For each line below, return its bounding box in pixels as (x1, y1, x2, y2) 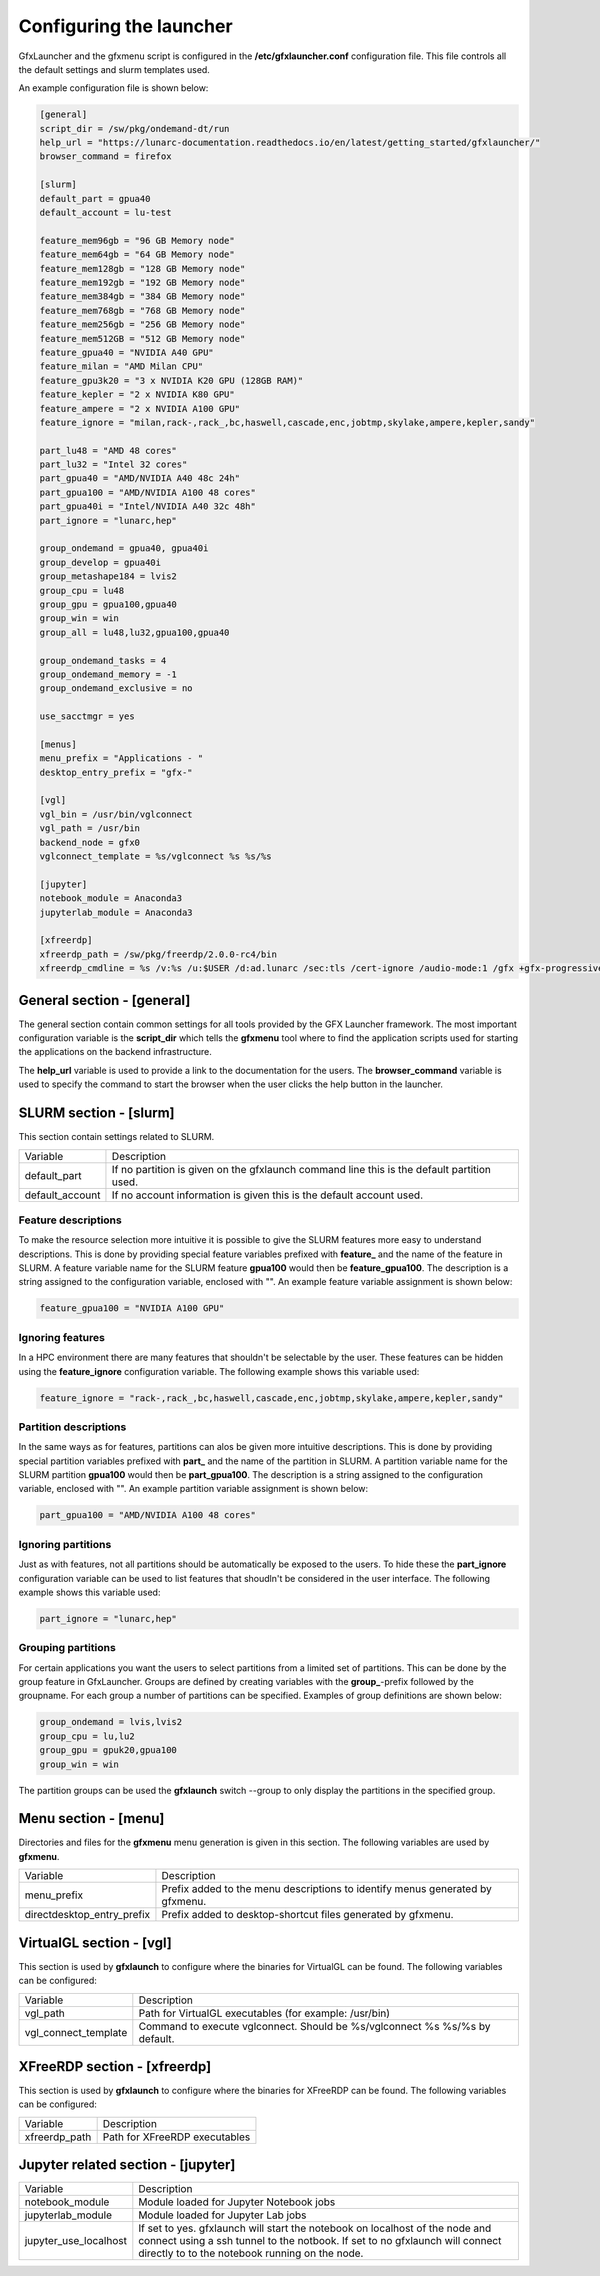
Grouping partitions (18, 1641, 117, 1655)
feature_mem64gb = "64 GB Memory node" (39, 249, 235, 260)
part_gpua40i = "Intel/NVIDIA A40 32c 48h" (39, 501, 257, 512)
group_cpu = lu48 (39, 585, 125, 596)
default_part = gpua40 (39, 193, 151, 204)
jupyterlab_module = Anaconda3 (39, 906, 194, 918)
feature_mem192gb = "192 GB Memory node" (39, 277, 246, 288)
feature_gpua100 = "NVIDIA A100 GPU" (39, 1303, 225, 1314)
